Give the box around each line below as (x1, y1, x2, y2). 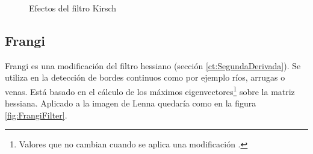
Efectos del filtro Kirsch (29, 2, 117, 14)
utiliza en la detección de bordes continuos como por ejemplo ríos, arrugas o (5, 71, 285, 84)
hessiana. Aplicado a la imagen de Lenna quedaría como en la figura (5, 97, 256, 109)
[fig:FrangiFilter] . (5, 108, 67, 121)
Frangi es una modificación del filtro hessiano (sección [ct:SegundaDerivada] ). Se (5, 59, 301, 72)
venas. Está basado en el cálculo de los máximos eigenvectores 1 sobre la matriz (5, 83, 295, 97)
